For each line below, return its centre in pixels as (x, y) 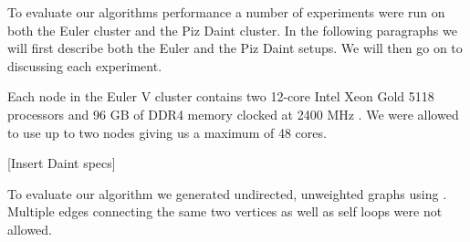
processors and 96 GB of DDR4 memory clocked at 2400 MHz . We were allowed (233, 114)
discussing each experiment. (85, 65)
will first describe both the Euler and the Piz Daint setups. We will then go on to (235, 48)
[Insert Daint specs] (62, 163)
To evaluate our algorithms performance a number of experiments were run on (226, 12)
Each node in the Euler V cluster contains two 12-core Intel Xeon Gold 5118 (221, 96)
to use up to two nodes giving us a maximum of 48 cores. (167, 132)
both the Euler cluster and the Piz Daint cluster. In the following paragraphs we (232, 30)
